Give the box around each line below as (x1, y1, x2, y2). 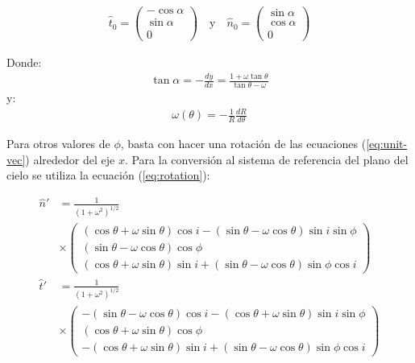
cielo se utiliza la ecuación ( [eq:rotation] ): (6, 167, 210, 184)
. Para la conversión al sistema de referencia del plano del (124, 151, 409, 167)
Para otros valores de (6, 134, 110, 151)
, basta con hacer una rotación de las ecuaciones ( (120, 134, 367, 151)
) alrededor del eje (25, 151, 115, 167)
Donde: (6, 54, 42, 71)
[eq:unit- (366, 134, 408, 151)
